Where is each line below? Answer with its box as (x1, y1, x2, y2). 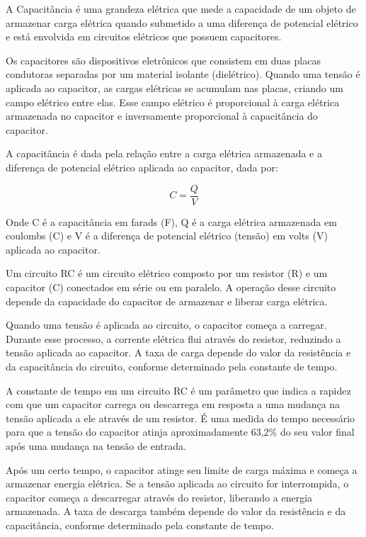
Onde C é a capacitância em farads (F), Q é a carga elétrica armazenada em (6, 214, 337, 229)
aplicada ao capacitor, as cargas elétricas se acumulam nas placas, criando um (6, 80, 343, 95)
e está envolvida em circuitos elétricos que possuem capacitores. (6, 29, 282, 44)
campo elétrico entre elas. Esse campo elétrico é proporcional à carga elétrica (6, 94, 340, 109)
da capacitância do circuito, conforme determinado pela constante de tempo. (6, 358, 338, 373)
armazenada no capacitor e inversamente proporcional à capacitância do (6, 108, 318, 123)
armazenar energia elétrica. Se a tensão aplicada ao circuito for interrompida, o (6, 476, 349, 491)
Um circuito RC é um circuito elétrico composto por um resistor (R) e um (6, 266, 328, 281)
